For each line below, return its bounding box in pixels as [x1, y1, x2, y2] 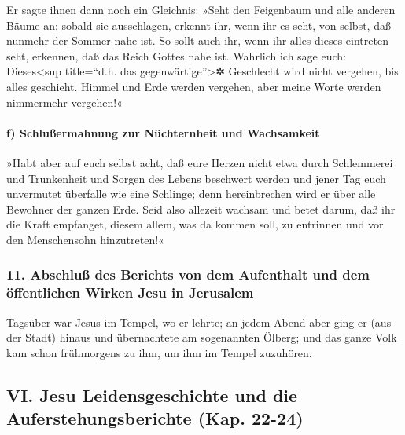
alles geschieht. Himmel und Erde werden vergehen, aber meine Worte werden [6, 78, 381, 94]
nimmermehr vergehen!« [6, 93, 123, 110]
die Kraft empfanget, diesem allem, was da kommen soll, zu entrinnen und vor [6, 216, 384, 232]
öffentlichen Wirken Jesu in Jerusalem [6, 283, 254, 302]
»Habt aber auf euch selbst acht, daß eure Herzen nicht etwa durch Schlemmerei [6, 154, 393, 170]
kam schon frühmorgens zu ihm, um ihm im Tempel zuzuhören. [6, 344, 312, 360]
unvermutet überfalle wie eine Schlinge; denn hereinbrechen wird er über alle [6, 185, 376, 202]
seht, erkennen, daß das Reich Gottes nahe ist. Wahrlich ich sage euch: [6, 47, 346, 64]
